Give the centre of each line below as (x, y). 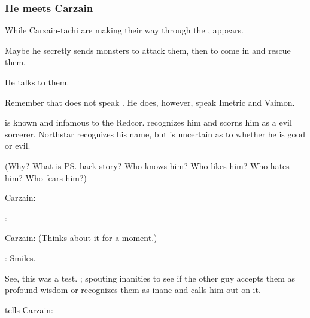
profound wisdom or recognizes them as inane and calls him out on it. (133, 290)
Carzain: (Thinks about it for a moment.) (81, 238)
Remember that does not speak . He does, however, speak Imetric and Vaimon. (150, 102)
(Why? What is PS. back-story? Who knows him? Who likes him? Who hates (147, 165)
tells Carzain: (29, 309)
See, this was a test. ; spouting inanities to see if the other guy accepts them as (150, 278)
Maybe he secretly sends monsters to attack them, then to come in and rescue (148, 50)
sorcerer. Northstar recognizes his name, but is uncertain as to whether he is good (155, 134)
